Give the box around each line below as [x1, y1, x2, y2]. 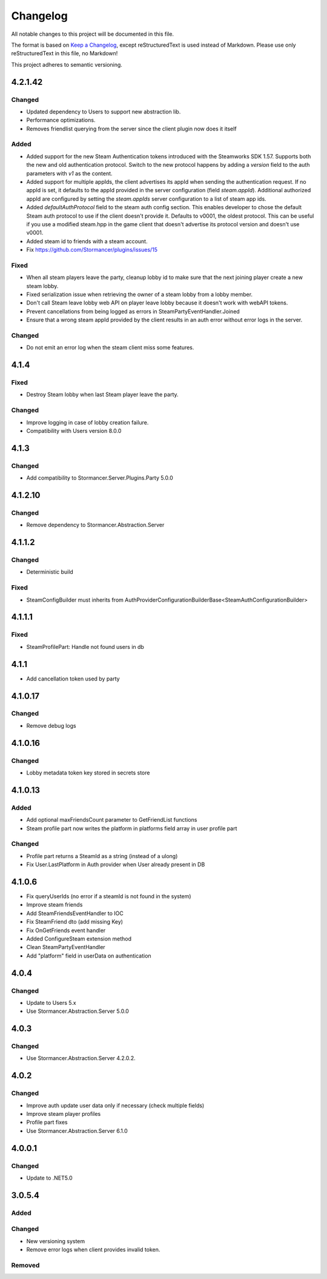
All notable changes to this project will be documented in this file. [11, 30, 174, 38]
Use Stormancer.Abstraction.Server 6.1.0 [26, 1127, 128, 1134]
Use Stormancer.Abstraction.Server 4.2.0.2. [26, 1055, 136, 1062]
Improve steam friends [26, 901, 83, 908]
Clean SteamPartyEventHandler [26, 944, 105, 951]
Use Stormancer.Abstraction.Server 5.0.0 [26, 1007, 130, 1015]
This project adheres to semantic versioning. [11, 61, 122, 68]
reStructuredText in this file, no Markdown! [11, 50, 118, 57]
